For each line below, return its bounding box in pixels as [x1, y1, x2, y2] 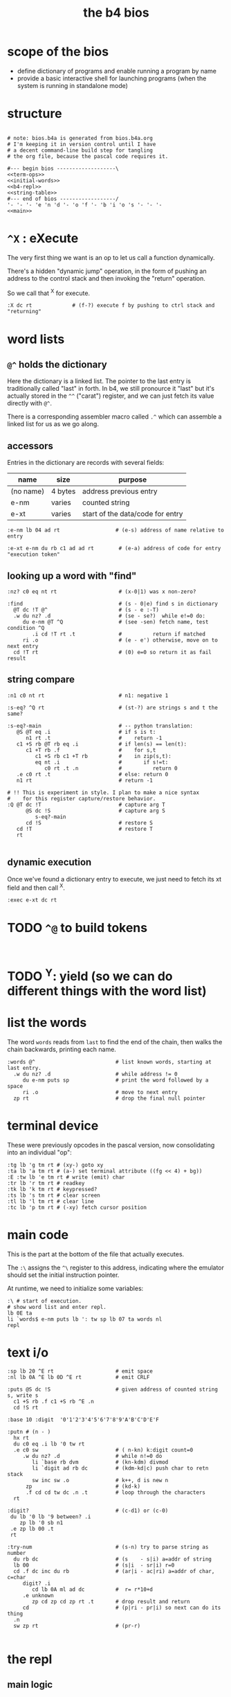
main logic [7, 1679, 53, 1691]
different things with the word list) [7, 983, 207, 999]
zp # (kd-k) [25, 1483, 140, 1490]
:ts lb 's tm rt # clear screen [7, 1192, 100, 1199]
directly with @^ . [7, 399, 53, 407]
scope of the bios [7, 44, 109, 60]
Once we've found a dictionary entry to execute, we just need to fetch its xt [7, 874, 222, 883]
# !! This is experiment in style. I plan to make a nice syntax [7, 789, 199, 796]
